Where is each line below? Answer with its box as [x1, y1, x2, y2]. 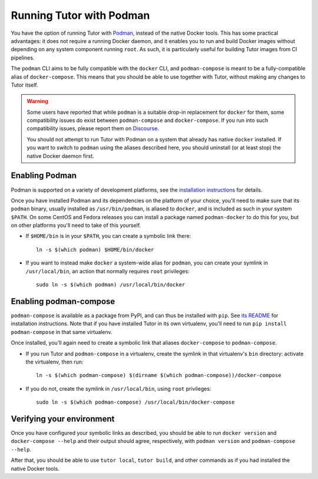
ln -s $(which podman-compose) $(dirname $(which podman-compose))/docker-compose [36, 372, 281, 379]
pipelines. [11, 54, 35, 61]
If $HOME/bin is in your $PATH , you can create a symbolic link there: [25, 233, 191, 240]
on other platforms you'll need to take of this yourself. [11, 222, 141, 229]
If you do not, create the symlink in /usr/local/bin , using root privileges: [25, 385, 211, 392]
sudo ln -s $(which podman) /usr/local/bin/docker [36, 282, 185, 288]
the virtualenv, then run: [25, 358, 84, 365]
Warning [26, 98, 48, 105]
